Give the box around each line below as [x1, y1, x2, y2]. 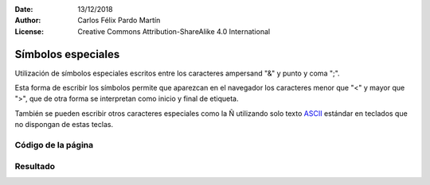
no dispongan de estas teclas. [14, 120, 114, 129]
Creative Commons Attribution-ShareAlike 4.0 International [77, 26, 271, 36]
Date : [14, 5, 33, 13]
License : [14, 26, 44, 36]
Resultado [14, 160, 56, 172]
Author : [14, 16, 41, 25]
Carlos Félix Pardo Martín [77, 16, 161, 25]
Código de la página [14, 140, 94, 151]
